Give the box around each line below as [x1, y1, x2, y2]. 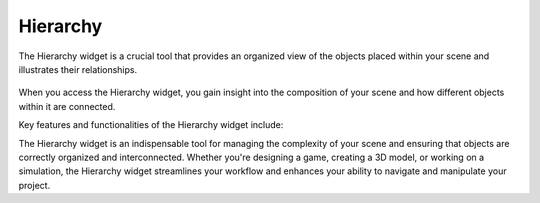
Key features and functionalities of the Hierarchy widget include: [18, 119, 284, 131]
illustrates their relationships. [18, 63, 138, 75]
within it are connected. [18, 100, 116, 112]
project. [18, 179, 51, 191]
